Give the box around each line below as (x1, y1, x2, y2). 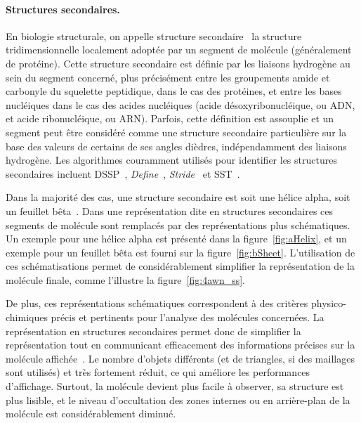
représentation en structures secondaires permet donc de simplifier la (6, 323, 301, 338)
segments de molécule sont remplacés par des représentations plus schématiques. (6, 217, 350, 232)
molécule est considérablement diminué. (6, 406, 176, 421)
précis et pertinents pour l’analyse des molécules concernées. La (51, 310, 324, 325)
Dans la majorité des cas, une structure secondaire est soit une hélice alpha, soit (6, 190, 350, 204)
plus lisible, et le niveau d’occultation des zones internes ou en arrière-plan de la (6, 392, 350, 407)
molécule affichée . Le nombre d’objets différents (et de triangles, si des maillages (6, 351, 355, 365)
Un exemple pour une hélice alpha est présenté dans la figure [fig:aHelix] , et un (6, 231, 347, 246)
